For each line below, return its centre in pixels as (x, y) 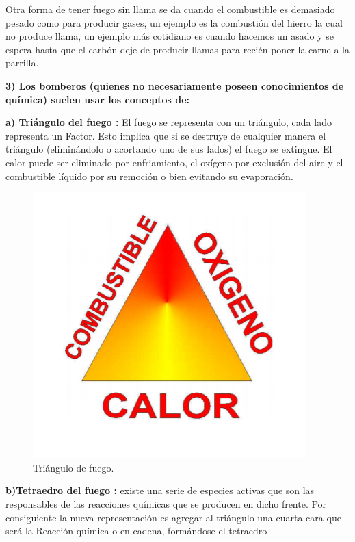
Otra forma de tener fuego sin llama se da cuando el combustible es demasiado (170, 9)
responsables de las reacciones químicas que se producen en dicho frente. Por (166, 503)
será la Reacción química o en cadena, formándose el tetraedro (136, 531)
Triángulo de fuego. (74, 467)
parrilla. (22, 63)
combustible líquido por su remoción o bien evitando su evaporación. (149, 176)
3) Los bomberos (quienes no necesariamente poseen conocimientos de (175, 85)
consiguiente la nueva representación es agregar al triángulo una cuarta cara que (173, 517)
